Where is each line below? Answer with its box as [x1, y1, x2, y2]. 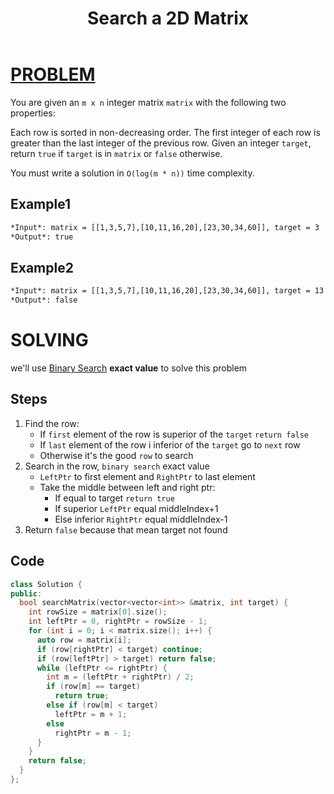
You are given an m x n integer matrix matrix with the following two [10, 96, 287, 108]
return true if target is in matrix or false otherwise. [10, 147, 223, 159]
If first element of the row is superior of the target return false [39, 428, 309, 440]
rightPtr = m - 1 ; [54, 728, 132, 738]
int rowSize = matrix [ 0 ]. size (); [28, 607, 168, 617]
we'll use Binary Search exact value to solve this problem [10, 362, 248, 374]
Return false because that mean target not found [24, 523, 228, 536]
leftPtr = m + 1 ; [54, 709, 128, 719]
